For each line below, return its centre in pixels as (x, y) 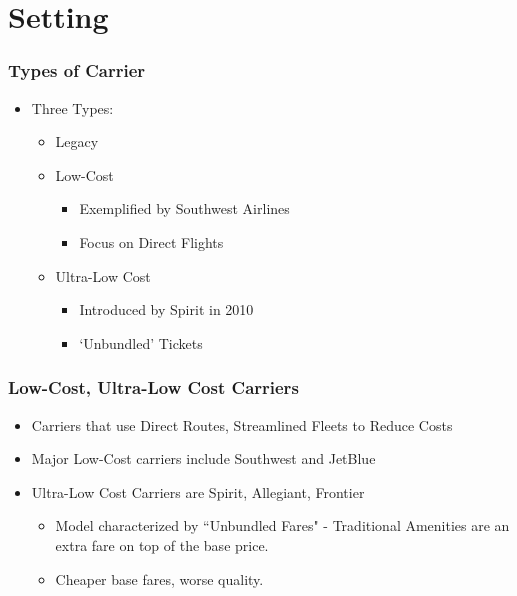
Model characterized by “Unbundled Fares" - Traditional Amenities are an (282, 525)
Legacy (77, 141)
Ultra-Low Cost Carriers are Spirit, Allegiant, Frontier (198, 491)
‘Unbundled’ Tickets (141, 342)
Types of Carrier (77, 70)
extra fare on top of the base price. (162, 544)
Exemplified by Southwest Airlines (184, 208)
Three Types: (72, 107)
